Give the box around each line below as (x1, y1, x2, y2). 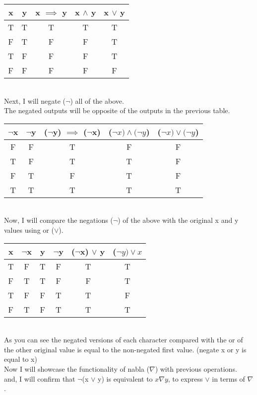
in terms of (212, 373, 245, 384)
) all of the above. (70, 95, 124, 106)
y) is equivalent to (98, 373, 153, 384)
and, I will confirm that (4, 373, 75, 384)
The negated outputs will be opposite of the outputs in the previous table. (4, 105, 230, 116)
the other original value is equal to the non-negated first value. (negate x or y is (4, 344, 247, 354)
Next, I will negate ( (4, 95, 66, 106)
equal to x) (4, 354, 37, 364)
